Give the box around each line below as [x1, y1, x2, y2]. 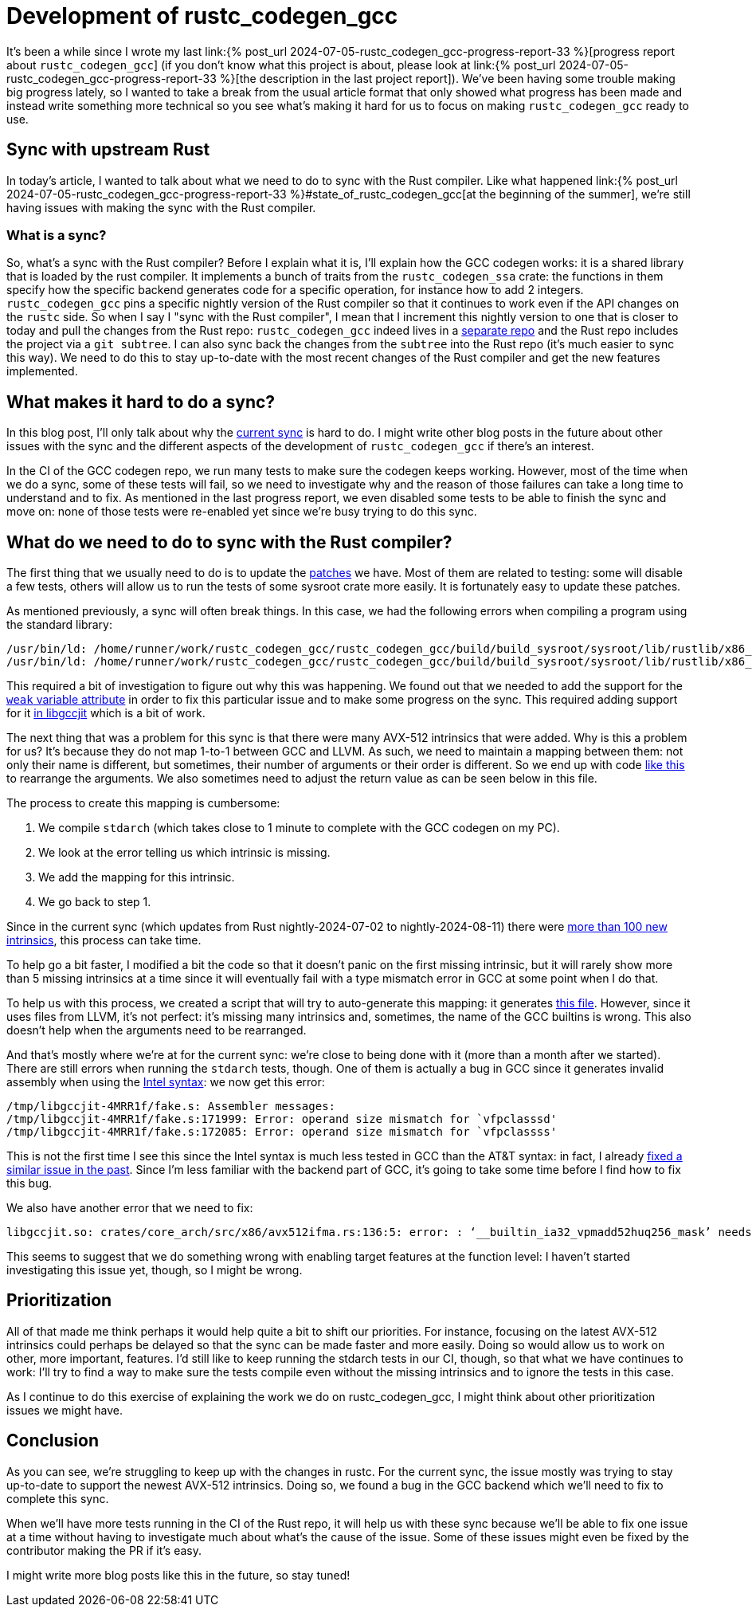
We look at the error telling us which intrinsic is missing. [38, 846, 331, 860]
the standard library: [6, 618, 112, 632]
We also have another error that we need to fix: [6, 1201, 253, 1215]
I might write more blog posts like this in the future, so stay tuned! [6, 1568, 351, 1582]
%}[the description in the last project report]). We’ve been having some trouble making [219, 71, 676, 85]
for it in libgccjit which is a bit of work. [6, 706, 206, 720]
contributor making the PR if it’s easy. [6, 1543, 202, 1557]
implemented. [6, 364, 78, 379]
